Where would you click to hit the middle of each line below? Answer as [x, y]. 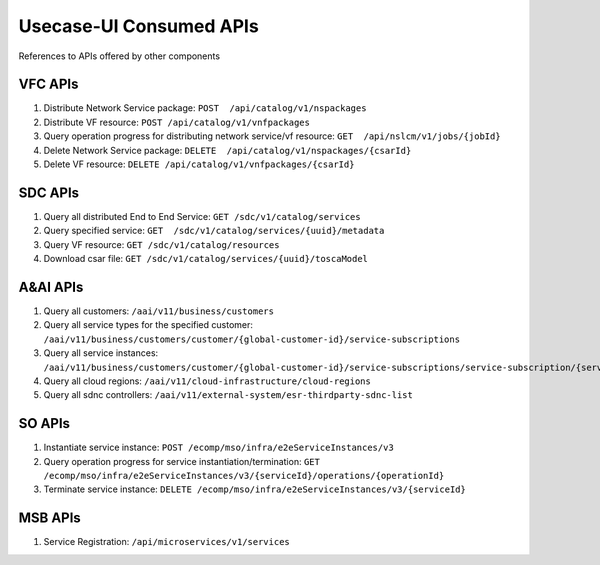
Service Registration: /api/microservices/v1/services [166, 542]
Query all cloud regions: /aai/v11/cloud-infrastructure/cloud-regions [207, 381]
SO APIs [44, 423]
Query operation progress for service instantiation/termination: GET [181, 461]
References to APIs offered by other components [119, 56]
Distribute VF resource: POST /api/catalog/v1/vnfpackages [176, 122]
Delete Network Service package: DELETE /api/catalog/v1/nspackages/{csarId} [227, 150]
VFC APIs [48, 84]
